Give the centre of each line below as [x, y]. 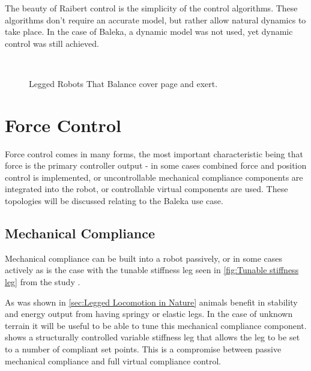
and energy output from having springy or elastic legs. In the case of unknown [149, 314]
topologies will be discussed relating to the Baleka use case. [114, 201]
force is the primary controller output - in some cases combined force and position [156, 165]
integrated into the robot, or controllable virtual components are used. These [146, 189]
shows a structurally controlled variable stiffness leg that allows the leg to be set [152, 337]
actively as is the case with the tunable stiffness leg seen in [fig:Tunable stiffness [152, 270]
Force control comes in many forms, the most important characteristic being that [154, 153]
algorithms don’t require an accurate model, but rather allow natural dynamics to [155, 20]
